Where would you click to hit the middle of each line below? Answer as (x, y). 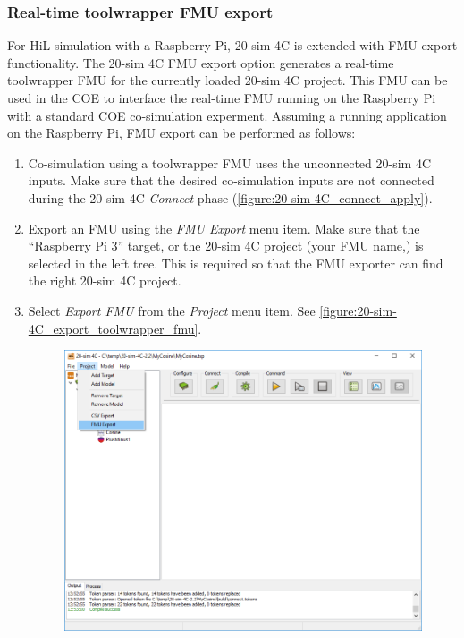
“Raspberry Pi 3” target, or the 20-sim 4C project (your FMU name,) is (226, 246)
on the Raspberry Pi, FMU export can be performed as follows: (181, 133)
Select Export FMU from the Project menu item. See (172, 310)
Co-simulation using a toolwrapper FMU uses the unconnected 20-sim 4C (229, 162)
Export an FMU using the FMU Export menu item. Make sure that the (224, 228)
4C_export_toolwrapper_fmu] (113, 328)
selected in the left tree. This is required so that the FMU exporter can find (236, 263)
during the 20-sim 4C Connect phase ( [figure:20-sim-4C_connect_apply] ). (230, 197)
